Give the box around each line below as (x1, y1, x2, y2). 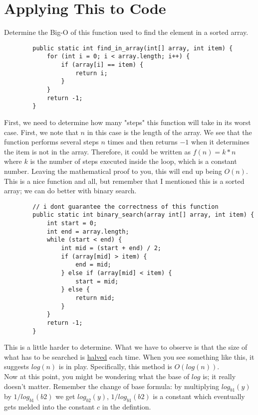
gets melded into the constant (4, 402, 95, 412)
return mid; (75, 294, 115, 301)
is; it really (203, 371, 236, 381)
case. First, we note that (4, 127, 78, 137)
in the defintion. (102, 402, 151, 412)
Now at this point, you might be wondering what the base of (4, 371, 190, 381)
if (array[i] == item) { (61, 61, 144, 69)
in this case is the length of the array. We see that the (87, 127, 252, 137)
